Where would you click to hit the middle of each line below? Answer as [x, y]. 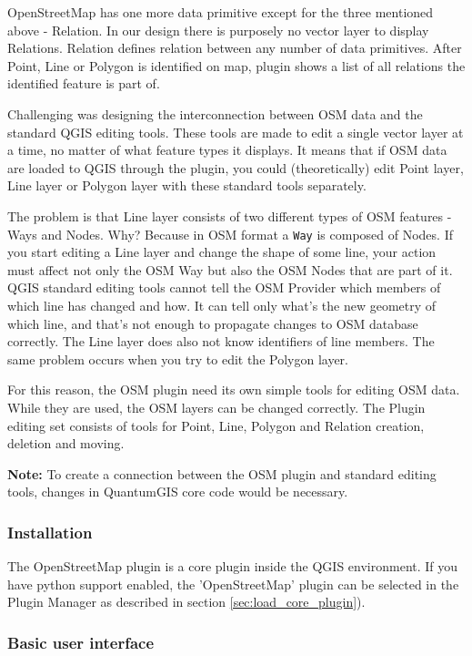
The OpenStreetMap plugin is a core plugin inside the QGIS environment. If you [233, 566]
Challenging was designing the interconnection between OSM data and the [215, 113]
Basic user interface [81, 642]
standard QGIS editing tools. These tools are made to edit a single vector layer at [236, 132]
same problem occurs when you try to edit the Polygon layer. [178, 359]
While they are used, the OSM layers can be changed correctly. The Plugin [216, 407]
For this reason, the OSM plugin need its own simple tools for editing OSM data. [234, 389]
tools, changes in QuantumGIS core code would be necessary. [178, 492]
